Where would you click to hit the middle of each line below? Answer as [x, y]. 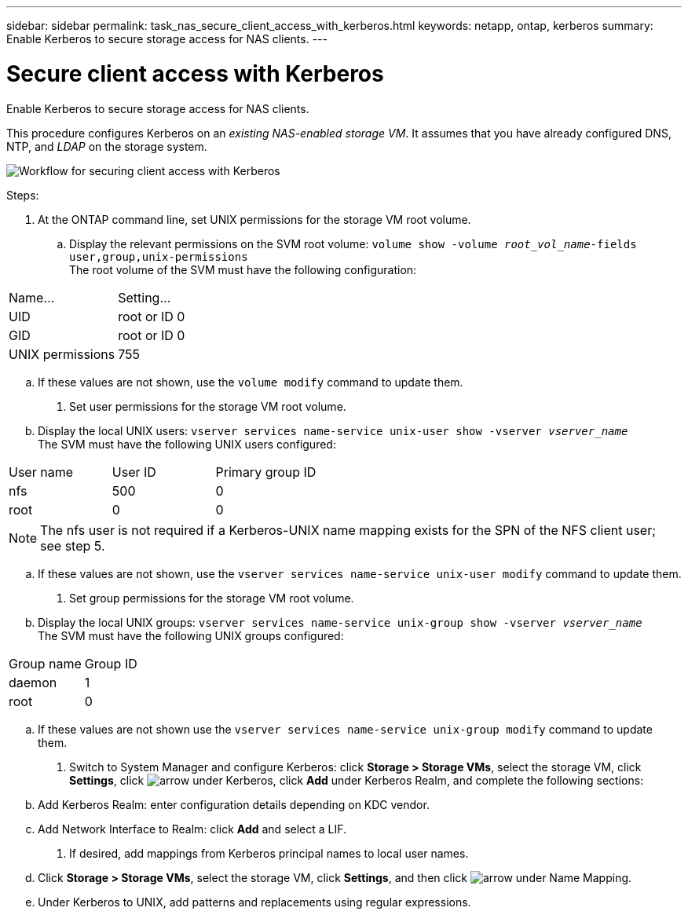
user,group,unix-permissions [159, 256]
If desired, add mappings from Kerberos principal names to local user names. [269, 853]
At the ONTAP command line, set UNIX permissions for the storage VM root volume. [254, 219]
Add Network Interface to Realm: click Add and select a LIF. [192, 829]
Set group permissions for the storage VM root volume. [212, 598]
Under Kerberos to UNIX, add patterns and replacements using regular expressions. [254, 902]
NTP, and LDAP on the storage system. [107, 146]
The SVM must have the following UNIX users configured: [187, 444]
